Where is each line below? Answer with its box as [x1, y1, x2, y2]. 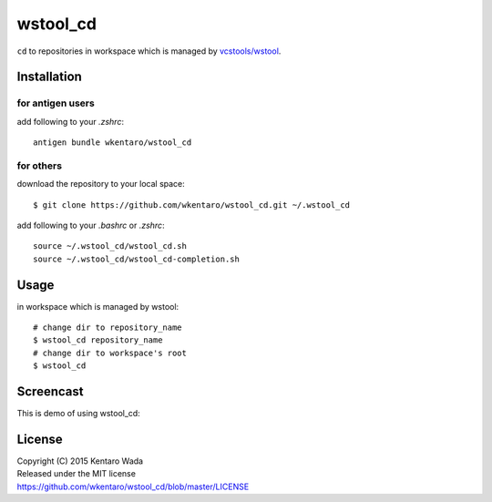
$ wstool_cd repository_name [33, 335, 163, 345]
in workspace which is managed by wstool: [16, 301, 179, 312]
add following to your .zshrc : [16, 116, 125, 127]
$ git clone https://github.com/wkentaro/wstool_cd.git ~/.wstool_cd [33, 200, 351, 210]
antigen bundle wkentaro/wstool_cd [33, 138, 192, 148]
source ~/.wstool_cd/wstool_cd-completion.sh [33, 253, 241, 264]
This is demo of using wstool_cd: [16, 408, 140, 419]
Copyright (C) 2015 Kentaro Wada [16, 456, 144, 466]
